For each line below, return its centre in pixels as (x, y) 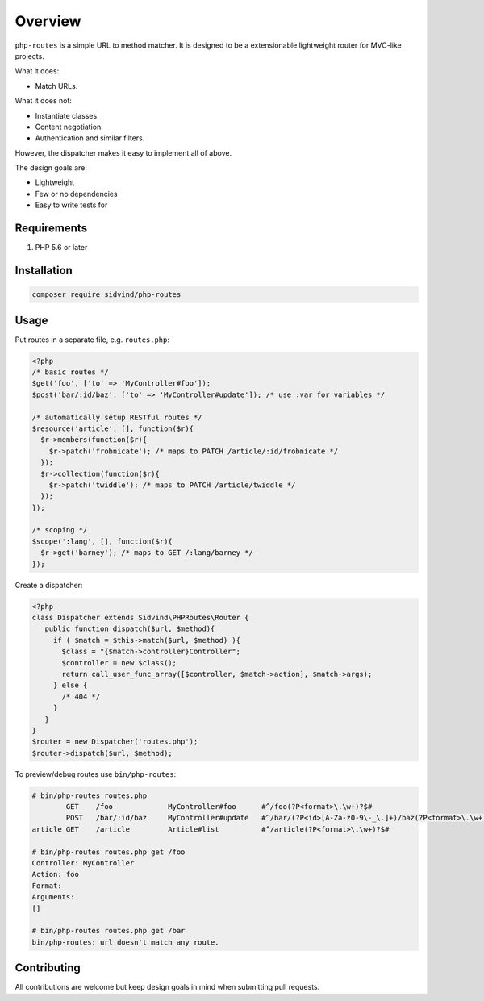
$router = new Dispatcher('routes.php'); (115, 742)
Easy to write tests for (71, 205)
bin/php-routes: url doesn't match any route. (125, 942)
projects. (29, 56)
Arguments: (53, 897)
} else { (70, 685)
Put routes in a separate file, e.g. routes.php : (92, 340)
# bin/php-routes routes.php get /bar (108, 931)
